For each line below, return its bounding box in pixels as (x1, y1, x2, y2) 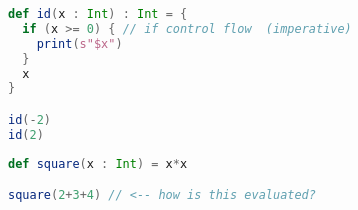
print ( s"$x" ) (36, 36, 123, 51)
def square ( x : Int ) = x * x (8, 156, 188, 171)
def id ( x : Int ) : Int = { (8, 7, 188, 21)
